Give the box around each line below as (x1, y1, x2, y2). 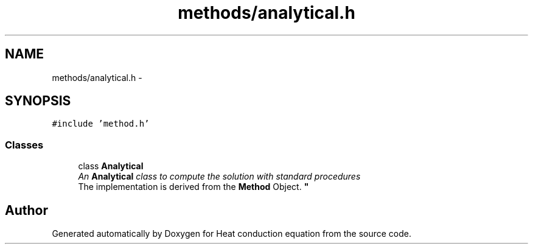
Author (5, 202, 48, 218)
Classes (5, 138, 44, 151)
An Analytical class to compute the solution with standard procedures (78, 171, 361, 182)
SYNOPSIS (5, 93, 71, 109)
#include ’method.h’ (52, 119, 150, 129)
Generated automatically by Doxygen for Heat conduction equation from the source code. (52, 228, 412, 239)
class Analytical (78, 161, 144, 172)
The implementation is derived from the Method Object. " (78, 181, 309, 192)
